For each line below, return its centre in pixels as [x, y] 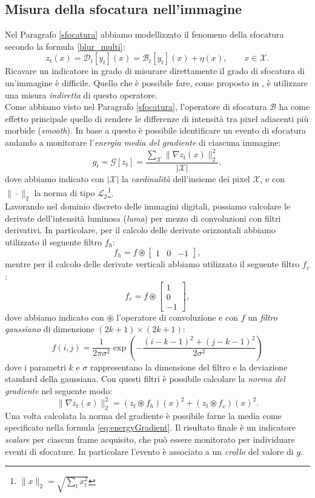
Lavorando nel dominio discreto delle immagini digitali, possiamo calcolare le [148, 206]
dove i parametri [35, 367]
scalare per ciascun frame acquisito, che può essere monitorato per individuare [150, 439]
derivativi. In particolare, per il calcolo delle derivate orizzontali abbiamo [140, 230]
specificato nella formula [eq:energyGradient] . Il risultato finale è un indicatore [150, 427]
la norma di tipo [65, 193]
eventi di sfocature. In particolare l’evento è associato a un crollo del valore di [149, 451]
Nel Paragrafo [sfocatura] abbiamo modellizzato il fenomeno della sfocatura [144, 34]
